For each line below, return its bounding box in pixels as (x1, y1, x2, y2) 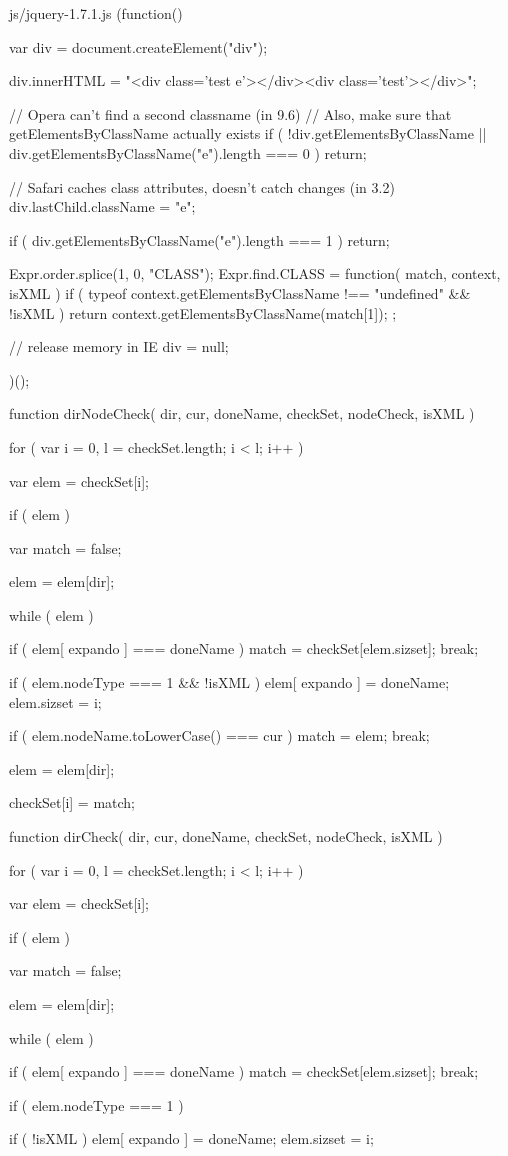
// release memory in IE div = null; (9, 336, 229, 357)
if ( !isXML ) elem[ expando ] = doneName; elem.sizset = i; (9, 1128, 374, 1149)
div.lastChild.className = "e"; (9, 196, 196, 217)
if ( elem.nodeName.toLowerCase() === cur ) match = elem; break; (9, 725, 430, 746)
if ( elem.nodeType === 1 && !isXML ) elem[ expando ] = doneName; (9, 672, 450, 693)
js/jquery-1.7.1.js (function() (9, 3, 183, 23)
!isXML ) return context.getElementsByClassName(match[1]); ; (9, 302, 397, 323)
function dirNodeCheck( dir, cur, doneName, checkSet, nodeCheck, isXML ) (9, 403, 475, 424)
